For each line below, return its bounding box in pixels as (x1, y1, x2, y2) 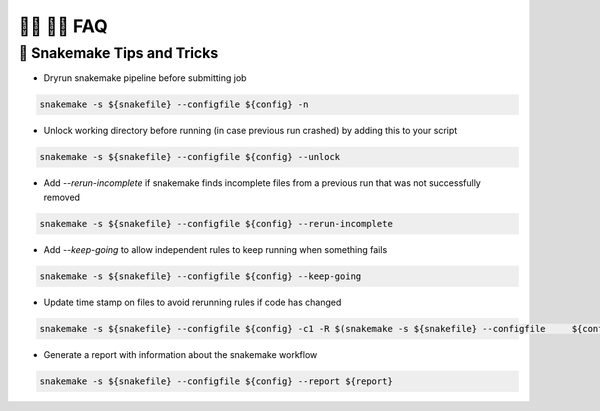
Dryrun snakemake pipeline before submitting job (43, 72, 247, 84)
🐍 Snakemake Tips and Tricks (18, 44, 219, 62)
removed (43, 191, 80, 203)
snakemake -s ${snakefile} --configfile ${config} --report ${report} (39, 375, 394, 387)
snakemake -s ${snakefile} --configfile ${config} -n (39, 99, 309, 110)
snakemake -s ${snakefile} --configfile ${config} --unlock (39, 151, 341, 163)
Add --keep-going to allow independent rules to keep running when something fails (43, 243, 388, 255)
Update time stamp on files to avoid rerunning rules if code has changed (43, 296, 342, 308)
